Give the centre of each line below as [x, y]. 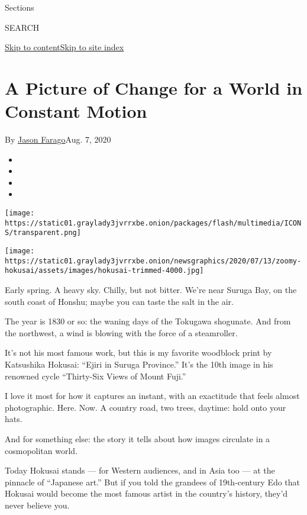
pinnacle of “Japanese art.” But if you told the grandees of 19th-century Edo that [153, 482]
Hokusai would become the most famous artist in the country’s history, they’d [146, 493]
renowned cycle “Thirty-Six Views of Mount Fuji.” [96, 376]
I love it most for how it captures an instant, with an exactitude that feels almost [152, 396]
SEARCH [22, 27]
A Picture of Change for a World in [154, 87]
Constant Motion [76, 111]
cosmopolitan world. [41, 450]
